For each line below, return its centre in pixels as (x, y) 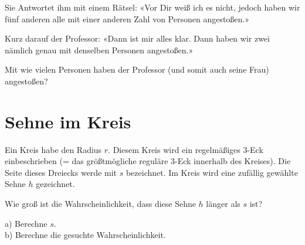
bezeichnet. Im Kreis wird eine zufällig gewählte (212, 172)
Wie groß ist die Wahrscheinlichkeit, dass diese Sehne (100, 204)
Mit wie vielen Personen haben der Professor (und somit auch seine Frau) (137, 69)
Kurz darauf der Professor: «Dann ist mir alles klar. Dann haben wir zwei (137, 38)
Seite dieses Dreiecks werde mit (61, 172)
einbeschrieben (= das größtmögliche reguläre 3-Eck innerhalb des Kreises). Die (148, 161)
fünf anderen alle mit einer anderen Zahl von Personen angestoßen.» (127, 18)
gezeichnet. (55, 184)
